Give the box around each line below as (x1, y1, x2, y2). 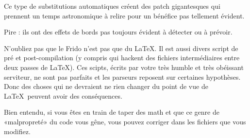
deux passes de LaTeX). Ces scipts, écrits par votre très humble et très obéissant (4, 62, 244, 72)
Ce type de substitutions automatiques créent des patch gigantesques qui (4, 1, 220, 11)
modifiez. (4, 126, 31, 136)
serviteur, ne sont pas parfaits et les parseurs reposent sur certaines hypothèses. (4, 71, 241, 82)
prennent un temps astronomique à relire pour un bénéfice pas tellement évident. (4, 10, 245, 20)
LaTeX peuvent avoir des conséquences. (4, 90, 122, 101)
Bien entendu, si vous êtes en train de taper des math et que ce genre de (4, 107, 219, 117)
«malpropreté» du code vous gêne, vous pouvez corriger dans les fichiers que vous (4, 116, 246, 126)
